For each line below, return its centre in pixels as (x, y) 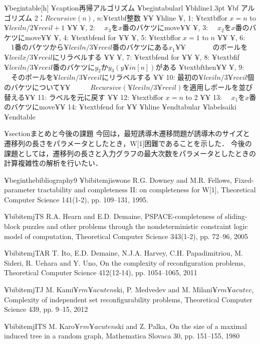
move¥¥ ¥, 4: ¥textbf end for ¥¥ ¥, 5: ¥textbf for (103, 37)
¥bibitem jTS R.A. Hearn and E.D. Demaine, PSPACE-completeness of (113, 216)
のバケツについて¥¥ (37, 87)
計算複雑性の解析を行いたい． (53, 163)
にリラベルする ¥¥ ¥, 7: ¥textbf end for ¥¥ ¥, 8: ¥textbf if (146, 56)
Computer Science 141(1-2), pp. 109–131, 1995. (76, 199)
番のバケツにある (141, 47)
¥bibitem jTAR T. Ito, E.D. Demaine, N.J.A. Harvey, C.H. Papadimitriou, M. (123, 253)
